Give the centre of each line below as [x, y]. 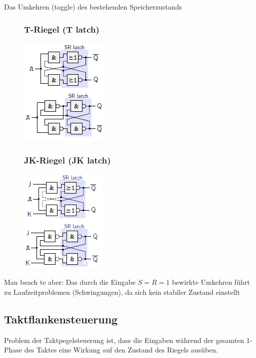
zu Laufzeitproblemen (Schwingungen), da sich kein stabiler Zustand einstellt [122, 292]
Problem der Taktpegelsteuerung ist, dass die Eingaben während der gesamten [124, 340]
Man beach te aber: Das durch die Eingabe [70, 282]
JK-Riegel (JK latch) [67, 160]
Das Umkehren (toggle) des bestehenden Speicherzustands [93, 7]
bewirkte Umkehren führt [211, 282]
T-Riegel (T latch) [62, 29]
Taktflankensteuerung [61, 319]
